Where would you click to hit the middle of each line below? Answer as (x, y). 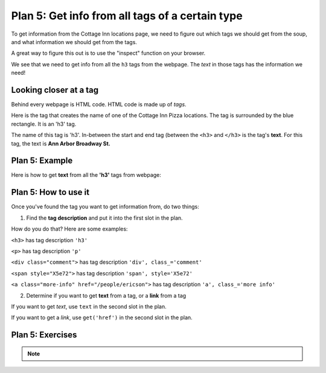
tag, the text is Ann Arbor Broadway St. (61, 143)
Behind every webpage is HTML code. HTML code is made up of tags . (99, 104)
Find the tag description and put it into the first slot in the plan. (105, 218)
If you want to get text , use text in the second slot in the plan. (89, 306)
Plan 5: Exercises (44, 335)
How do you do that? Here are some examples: (69, 229)
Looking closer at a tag (55, 90)
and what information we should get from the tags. (74, 42)
